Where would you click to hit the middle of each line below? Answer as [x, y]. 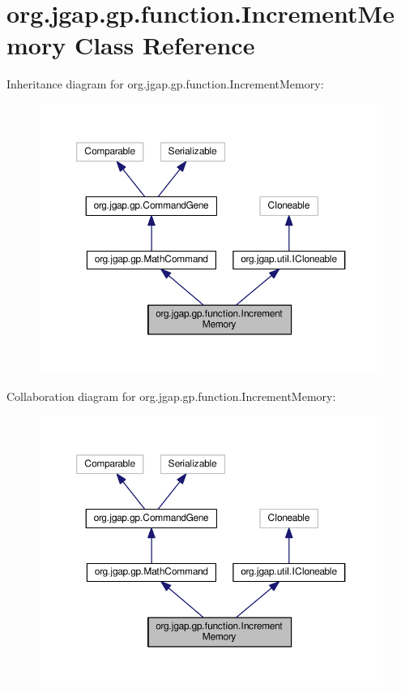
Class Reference [164, 45]
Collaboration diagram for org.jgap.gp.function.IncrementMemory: [171, 396]
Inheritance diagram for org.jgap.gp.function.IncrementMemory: [165, 84]
